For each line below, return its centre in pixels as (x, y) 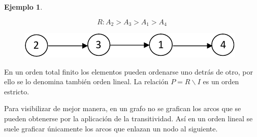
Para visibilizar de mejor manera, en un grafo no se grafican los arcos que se (123, 108)
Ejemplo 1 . (23, 7)
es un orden (221, 81)
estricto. (17, 91)
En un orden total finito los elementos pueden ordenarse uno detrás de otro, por (128, 71)
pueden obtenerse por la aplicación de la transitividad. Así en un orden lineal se (128, 118)
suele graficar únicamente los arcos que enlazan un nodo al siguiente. (111, 128)
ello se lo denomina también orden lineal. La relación (86, 81)
